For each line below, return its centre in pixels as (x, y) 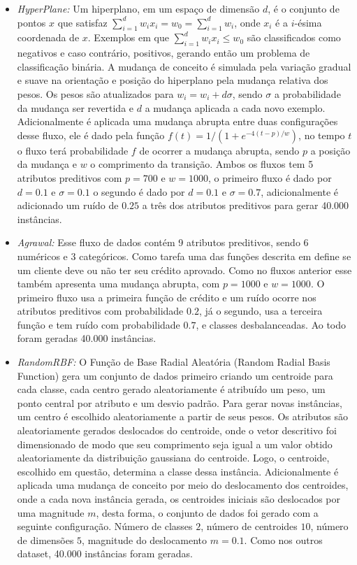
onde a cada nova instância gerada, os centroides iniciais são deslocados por (179, 499)
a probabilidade (307, 93)
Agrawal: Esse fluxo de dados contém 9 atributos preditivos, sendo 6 (163, 242)
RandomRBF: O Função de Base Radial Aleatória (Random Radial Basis (174, 362)
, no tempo (322, 135)
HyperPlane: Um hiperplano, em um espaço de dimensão (138, 8)
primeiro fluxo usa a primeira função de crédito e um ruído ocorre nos (167, 297)
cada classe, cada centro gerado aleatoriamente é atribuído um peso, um (171, 389)
